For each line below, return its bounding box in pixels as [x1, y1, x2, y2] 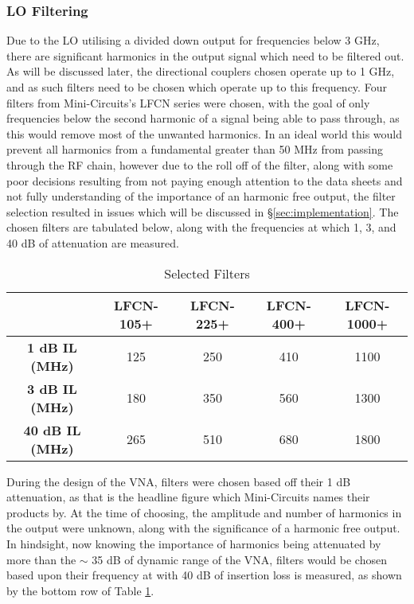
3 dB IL [27, 379, 77, 398]
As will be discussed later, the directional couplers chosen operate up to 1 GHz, [6, 63, 395, 80]
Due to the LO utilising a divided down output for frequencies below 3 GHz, [6, 32, 380, 49]
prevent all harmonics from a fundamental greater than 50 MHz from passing [6, 141, 383, 158]
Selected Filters [164, 263, 250, 283]
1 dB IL [27, 337, 77, 357]
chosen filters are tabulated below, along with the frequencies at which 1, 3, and [6, 219, 396, 236]
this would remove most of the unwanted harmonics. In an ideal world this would [6, 125, 403, 142]
